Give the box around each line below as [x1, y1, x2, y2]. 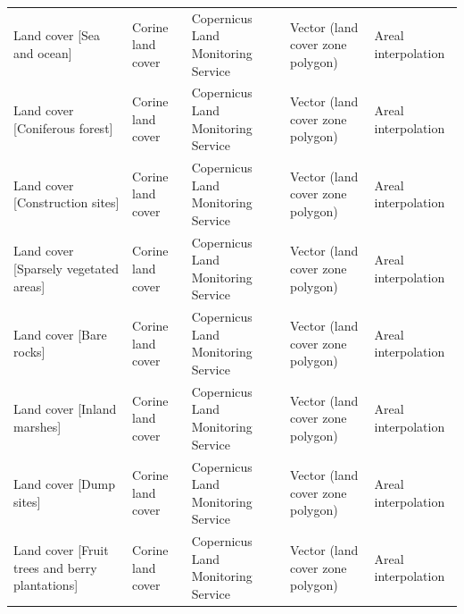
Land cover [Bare [13, 324, 107, 343]
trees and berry [13, 558, 97, 576]
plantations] [13, 576, 79, 594]
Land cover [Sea [13, 26, 101, 45]
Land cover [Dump [13, 475, 115, 493]
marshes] [13, 417, 62, 436]
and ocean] [13, 43, 72, 62]
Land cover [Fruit [13, 540, 109, 559]
